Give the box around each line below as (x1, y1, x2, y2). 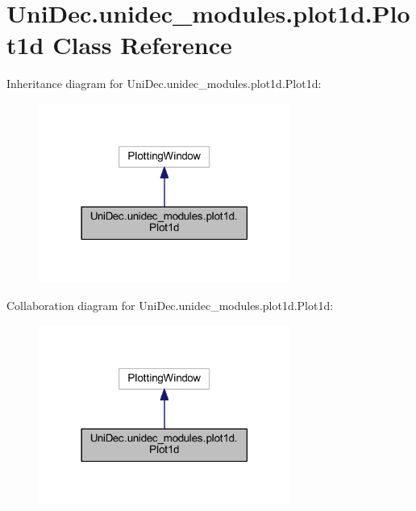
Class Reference (52, 28, 232, 61)
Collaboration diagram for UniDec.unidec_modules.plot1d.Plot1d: (6, 296, 334, 313)
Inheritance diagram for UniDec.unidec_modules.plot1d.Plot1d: (6, 75, 322, 92)
